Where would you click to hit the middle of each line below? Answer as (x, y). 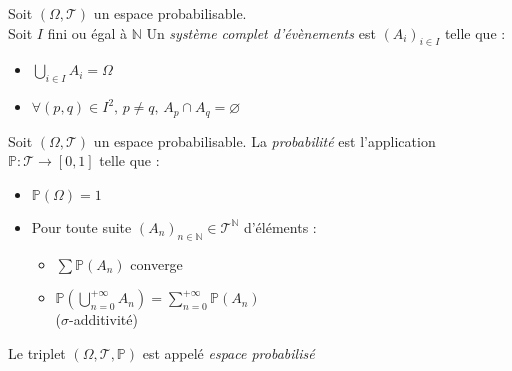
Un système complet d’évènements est (261, 32)
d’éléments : (280, 226)
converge (156, 263)
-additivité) (103, 319)
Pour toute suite (81, 226)
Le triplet (37, 352)
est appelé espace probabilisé (228, 352)
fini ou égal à (87, 32)
